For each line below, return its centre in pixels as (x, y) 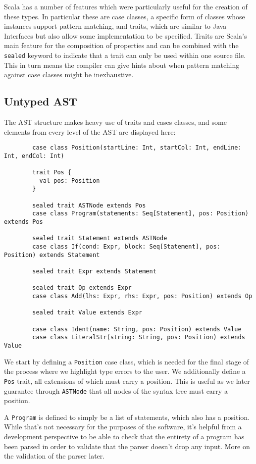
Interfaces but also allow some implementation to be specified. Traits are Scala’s (126, 35)
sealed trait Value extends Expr (87, 313)
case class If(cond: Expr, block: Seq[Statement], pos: (126, 247)
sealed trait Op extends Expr (82, 288)
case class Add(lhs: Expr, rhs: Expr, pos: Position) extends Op (142, 296)
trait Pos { (52, 173)
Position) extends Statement (52, 255)
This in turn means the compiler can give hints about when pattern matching (122, 65)
